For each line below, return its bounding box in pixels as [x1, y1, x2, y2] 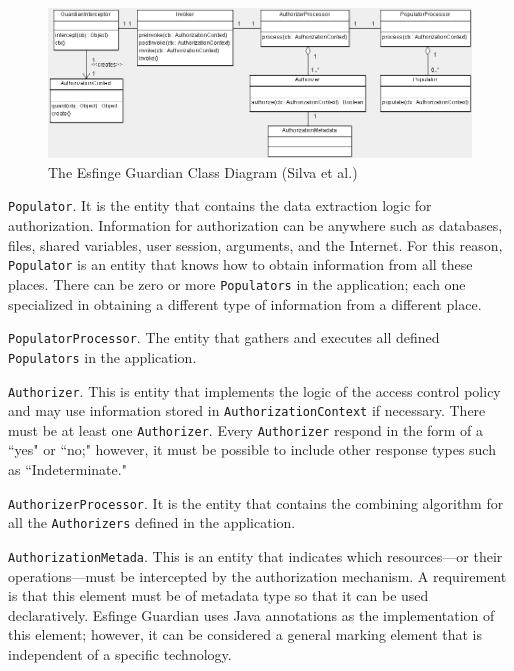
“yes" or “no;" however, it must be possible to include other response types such [8, 439, 496, 460]
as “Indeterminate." [8, 459, 127, 480]
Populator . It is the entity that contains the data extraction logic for [8, 195, 432, 216]
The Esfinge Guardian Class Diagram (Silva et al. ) [48, 161, 358, 182]
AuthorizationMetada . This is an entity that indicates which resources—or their [8, 545, 503, 566]
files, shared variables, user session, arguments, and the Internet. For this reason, [8, 234, 503, 255]
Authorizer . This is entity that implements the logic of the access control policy [8, 380, 501, 401]
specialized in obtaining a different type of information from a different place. [8, 293, 482, 314]
